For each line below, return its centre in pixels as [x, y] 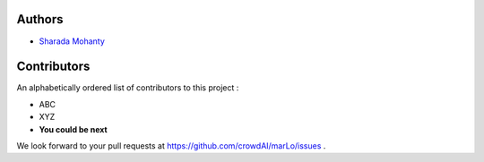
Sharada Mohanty [72, 41]
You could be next [73, 129]
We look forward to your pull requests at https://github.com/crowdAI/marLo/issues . [171, 145]
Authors [40, 19]
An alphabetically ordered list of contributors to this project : [128, 88]
